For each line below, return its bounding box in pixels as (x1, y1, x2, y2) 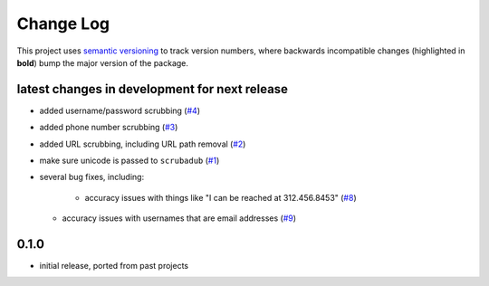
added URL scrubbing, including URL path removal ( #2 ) (39, 138, 246, 149)
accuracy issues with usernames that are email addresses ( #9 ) (62, 213, 297, 224)
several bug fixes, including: (39, 172, 145, 183)
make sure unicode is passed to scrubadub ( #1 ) (39, 155, 220, 167)
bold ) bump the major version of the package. (16, 57, 189, 68)
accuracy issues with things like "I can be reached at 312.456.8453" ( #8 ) (84, 192, 357, 203)
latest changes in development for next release (16, 81, 289, 97)
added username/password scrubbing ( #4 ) (39, 105, 201, 116)
